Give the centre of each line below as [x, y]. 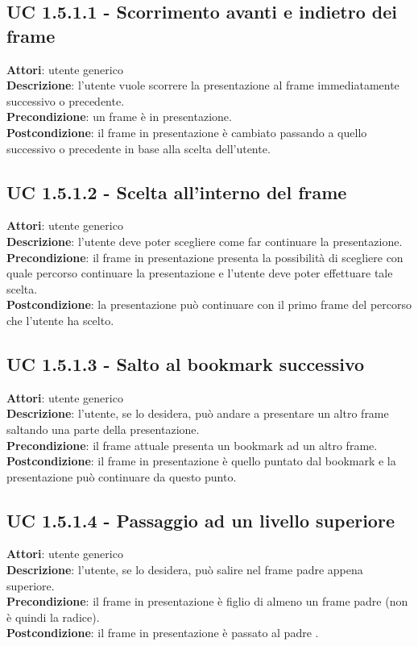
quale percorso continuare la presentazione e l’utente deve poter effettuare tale [200, 273]
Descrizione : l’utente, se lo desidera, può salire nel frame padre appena [185, 570]
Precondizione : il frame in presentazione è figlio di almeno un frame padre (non [207, 601]
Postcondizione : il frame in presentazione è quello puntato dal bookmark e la [201, 461]
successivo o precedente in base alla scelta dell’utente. [139, 148]
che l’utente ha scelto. [60, 320]
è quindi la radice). [53, 617]
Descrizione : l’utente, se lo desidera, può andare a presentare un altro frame [198, 413]
